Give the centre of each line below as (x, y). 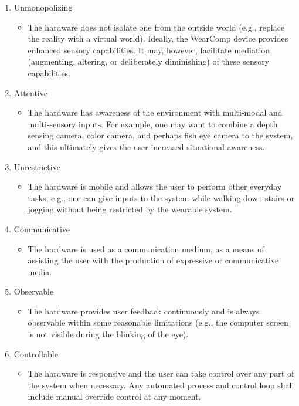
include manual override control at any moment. (114, 396)
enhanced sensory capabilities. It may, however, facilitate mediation (149, 50)
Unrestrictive (37, 166)
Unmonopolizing (43, 7)
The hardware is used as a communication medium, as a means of (146, 248)
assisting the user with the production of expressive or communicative (153, 260)
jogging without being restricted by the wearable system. (130, 209)
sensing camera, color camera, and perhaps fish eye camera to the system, (160, 135)
